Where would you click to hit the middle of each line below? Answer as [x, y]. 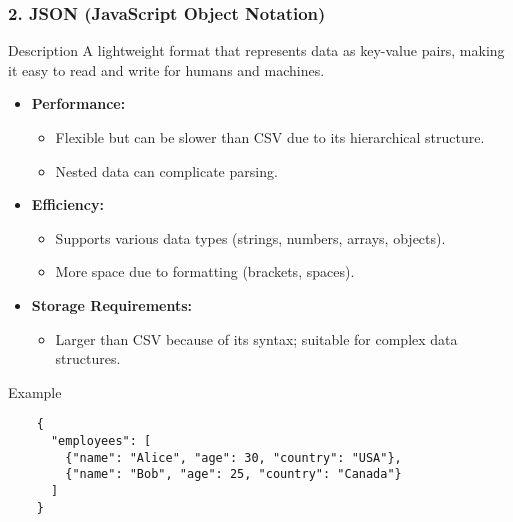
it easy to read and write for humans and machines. [166, 69]
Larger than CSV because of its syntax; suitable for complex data [256, 338]
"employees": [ [101, 441]
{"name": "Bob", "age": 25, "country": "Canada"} [233, 474]
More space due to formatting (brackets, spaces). [205, 271]
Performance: [78, 103]
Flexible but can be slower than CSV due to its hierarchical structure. [270, 137]
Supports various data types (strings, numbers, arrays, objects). [250, 237]
